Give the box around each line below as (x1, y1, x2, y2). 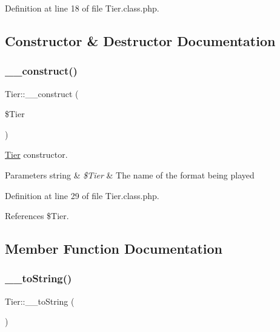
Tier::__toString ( (5, 294, 75, 307)
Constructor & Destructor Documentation (5, 31, 276, 50)
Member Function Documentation (5, 239, 223, 258)
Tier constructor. (5, 148, 68, 161)
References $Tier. (5, 209, 69, 222)
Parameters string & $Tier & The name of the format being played (5, 168, 255, 181)
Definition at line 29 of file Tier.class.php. (5, 189, 159, 202)
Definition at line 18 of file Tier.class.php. (5, 2, 159, 14)
